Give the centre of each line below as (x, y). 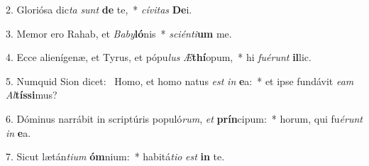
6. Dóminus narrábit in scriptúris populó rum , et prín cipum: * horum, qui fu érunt (184, 118)
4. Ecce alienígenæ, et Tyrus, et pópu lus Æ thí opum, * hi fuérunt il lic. (159, 57)
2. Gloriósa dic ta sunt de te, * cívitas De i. (99, 9)
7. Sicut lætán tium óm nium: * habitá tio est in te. (115, 156)
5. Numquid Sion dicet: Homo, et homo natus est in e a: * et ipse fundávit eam (180, 81)
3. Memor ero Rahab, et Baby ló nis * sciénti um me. (119, 33)
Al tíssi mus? (32, 95)
